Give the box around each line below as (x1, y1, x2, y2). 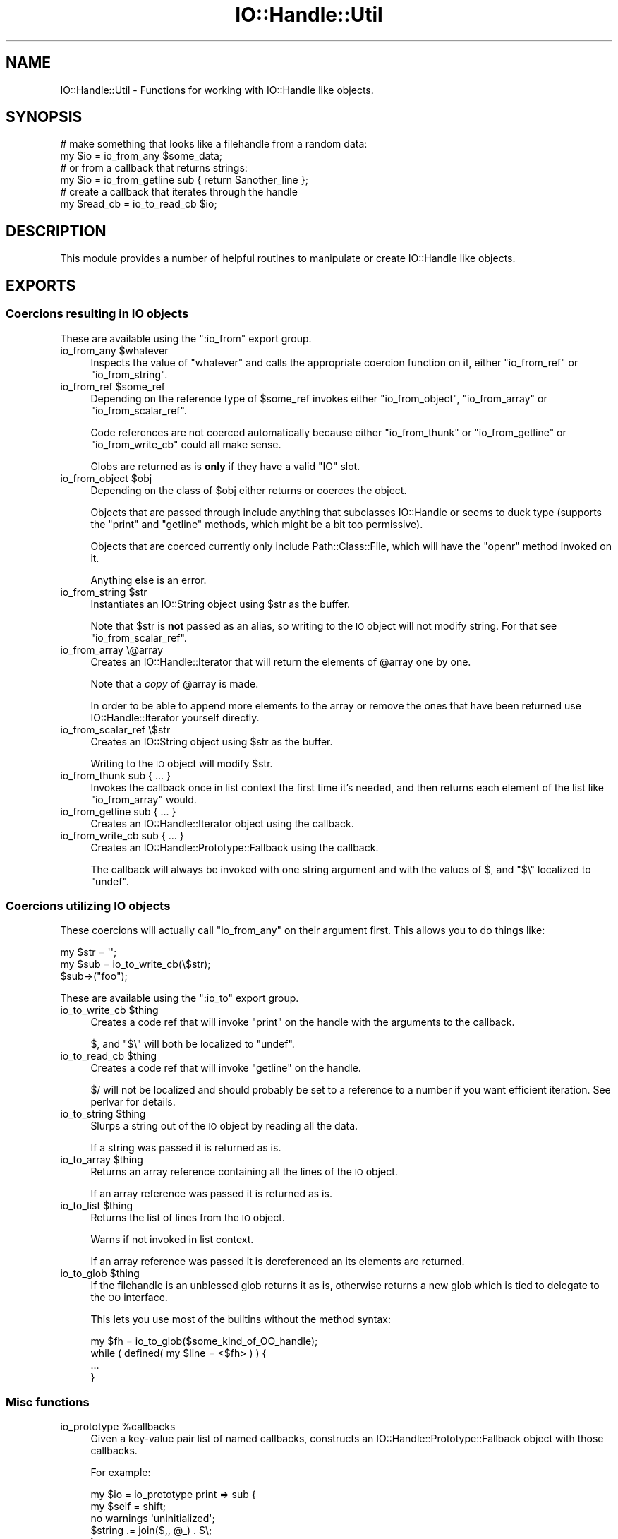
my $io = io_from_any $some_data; (60, 150, 223, 162)
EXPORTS (6, 276, 76, 294)
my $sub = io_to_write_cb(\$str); (60, 958, 211, 971)
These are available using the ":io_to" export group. (60, 992, 299, 1005)
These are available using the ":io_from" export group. (60, 332, 312, 345)
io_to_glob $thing (60, 1267, 140, 1280)
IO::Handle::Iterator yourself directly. (90, 711, 260, 724)
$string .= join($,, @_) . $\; (90, 1524, 212, 1536)
